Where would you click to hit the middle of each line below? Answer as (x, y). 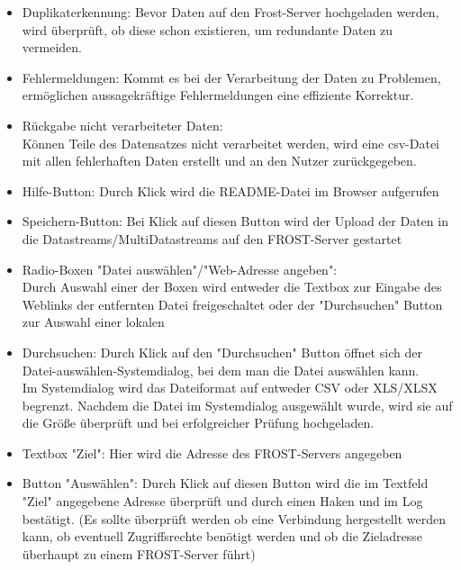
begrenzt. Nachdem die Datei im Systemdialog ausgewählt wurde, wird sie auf (237, 405)
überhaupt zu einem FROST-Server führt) (139, 553)
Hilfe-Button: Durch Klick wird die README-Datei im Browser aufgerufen (230, 190)
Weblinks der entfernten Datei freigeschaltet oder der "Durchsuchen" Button (232, 304)
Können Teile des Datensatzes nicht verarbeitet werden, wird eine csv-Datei (230, 143)
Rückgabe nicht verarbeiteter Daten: (122, 125)
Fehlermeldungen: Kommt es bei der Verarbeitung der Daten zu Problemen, (231, 77)
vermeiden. (52, 47)
